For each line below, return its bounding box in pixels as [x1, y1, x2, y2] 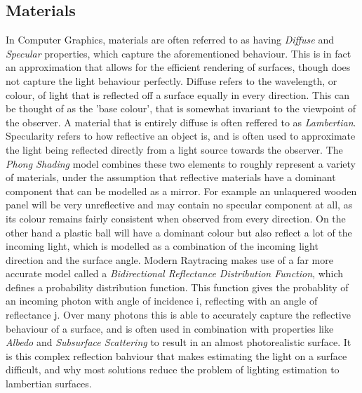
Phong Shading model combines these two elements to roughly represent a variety [6, 156, 356, 171]
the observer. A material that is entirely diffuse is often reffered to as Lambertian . [6, 114, 356, 129]
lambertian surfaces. [6, 376, 92, 391]
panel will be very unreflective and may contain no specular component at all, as [6, 197, 353, 212]
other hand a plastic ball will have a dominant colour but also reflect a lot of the [6, 225, 352, 239]
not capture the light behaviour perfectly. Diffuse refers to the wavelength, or [6, 73, 337, 88]
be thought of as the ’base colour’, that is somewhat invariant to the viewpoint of [6, 101, 356, 116]
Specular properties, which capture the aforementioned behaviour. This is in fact [6, 46, 351, 60]
